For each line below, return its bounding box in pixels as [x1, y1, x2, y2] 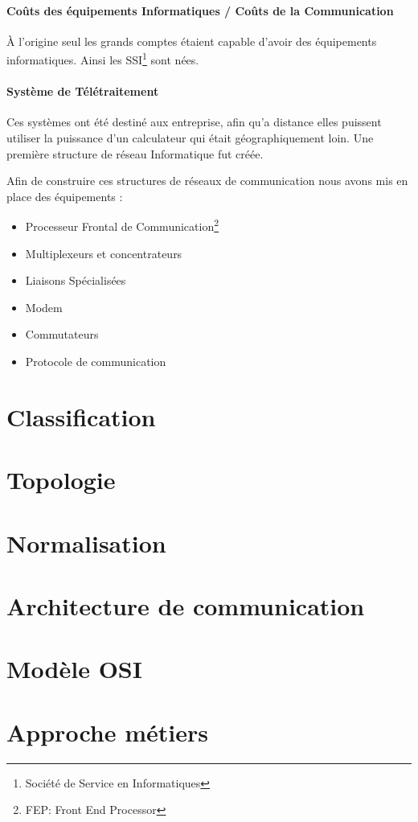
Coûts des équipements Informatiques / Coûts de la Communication [6, 2, 394, 18]
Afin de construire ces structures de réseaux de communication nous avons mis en [6, 172, 408, 189]
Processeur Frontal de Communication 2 [25, 216, 219, 235]
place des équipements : [6, 187, 123, 204]
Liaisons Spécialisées [25, 272, 126, 289]
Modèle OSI [6, 652, 142, 685]
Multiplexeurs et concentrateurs [25, 245, 182, 261]
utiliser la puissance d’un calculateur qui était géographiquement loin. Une [6, 129, 374, 146]
